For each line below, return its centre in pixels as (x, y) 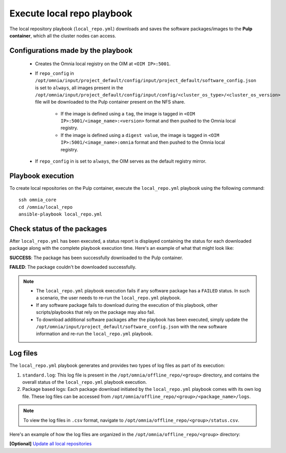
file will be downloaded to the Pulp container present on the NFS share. (110, 102)
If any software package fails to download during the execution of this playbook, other (127, 305)
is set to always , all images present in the (79, 88)
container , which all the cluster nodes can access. (63, 35)
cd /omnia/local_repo (46, 207)
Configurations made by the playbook (71, 51)
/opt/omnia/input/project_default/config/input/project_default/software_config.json (146, 81)
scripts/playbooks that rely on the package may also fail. (96, 312)
